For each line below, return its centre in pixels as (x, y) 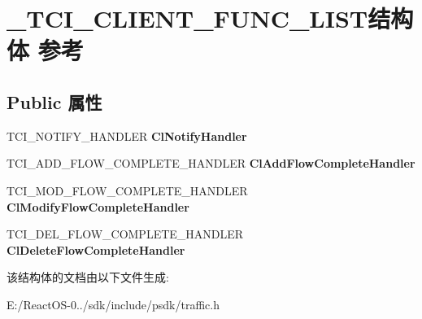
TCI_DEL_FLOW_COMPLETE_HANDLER (125, 234)
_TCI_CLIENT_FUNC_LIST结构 (210, 18)
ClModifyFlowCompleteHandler (98, 206)
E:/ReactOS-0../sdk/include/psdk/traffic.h (113, 304)
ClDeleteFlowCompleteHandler (96, 249)
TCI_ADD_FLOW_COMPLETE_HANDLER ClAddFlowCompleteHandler (211, 163)
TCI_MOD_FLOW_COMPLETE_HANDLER (127, 190)
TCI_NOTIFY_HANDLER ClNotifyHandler (127, 135)
